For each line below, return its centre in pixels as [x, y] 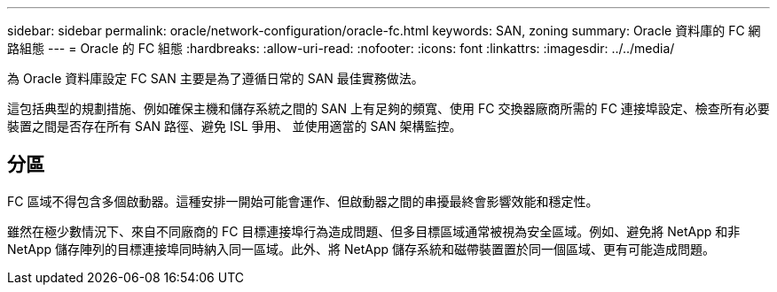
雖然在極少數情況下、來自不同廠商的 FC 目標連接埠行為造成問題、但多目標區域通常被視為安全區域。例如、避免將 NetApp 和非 [374, 231]
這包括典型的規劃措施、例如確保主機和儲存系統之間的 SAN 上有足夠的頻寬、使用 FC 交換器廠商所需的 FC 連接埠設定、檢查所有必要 [388, 108]
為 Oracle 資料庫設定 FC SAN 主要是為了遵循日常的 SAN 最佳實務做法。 [216, 78]
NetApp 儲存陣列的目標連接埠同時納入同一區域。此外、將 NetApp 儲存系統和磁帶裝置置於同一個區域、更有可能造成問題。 [361, 249]
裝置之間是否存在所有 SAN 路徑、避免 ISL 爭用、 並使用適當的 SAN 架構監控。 [235, 126]
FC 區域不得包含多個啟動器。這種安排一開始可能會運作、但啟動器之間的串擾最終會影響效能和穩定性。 [303, 201]
